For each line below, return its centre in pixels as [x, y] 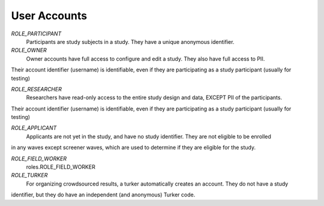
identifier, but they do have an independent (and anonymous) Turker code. [103, 195]
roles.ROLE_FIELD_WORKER [61, 167]
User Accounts [49, 16]
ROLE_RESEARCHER [37, 89]
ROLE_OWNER [29, 50]
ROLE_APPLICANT [34, 128]
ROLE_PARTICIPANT [36, 34]
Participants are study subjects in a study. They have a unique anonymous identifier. [130, 41]
